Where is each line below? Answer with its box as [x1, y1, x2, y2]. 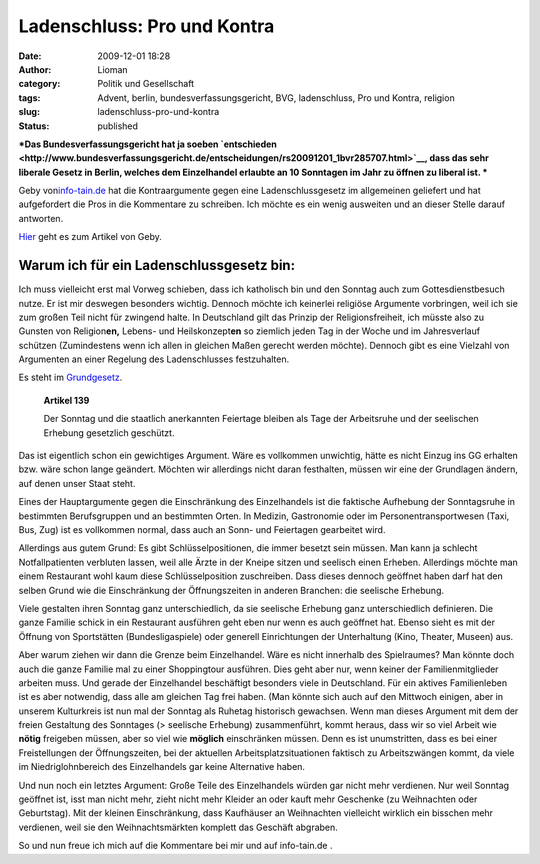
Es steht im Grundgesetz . [18, 371, 123, 384]
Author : [18, 63, 52, 75]
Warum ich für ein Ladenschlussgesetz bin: [18, 257, 295, 274]
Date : [18, 50, 42, 62]
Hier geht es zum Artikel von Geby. [18, 231, 162, 243]
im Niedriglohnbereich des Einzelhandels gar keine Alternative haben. [18, 761, 305, 773]
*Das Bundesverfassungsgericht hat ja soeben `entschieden [18, 138, 277, 150]
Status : [18, 120, 50, 132]
